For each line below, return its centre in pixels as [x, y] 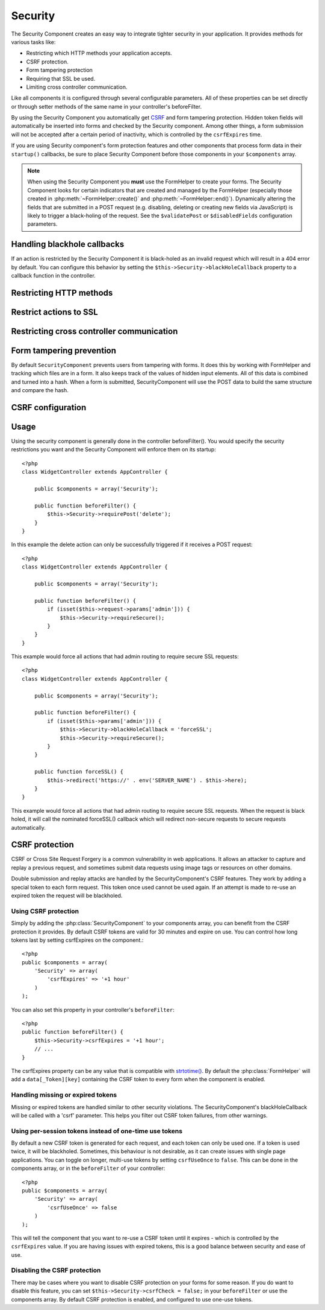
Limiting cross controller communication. [77, 87]
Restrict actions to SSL [55, 312]
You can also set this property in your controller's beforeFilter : [93, 1010]
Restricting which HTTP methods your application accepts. [99, 53]
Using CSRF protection [45, 911]
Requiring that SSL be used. [61, 78]
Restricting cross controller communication [94, 331]
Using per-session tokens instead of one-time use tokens [97, 1131]
